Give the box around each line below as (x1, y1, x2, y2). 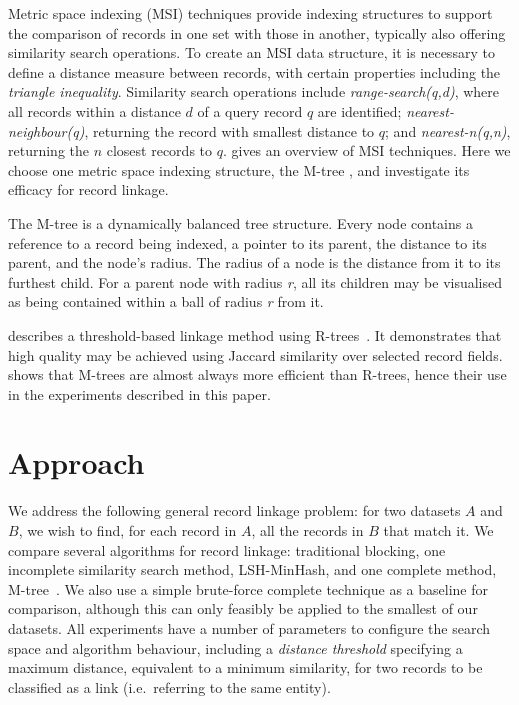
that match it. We (383, 520, 494, 540)
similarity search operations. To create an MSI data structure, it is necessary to (8, 42, 495, 63)
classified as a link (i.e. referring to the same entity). (8, 676, 331, 697)
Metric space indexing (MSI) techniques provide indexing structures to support (8, 3, 493, 23)
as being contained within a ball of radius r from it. (8, 291, 324, 312)
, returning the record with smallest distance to (84, 120, 375, 141)
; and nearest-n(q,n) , (385, 120, 511, 141)
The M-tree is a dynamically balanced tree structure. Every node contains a (8, 212, 473, 233)
